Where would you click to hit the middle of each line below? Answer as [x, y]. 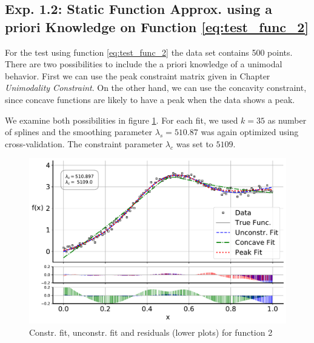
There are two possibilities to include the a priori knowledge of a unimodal [144, 64]
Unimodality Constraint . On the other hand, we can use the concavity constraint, [156, 88]
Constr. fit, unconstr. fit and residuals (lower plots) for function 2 [151, 332]
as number [287, 120]
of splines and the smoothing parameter [78, 132]
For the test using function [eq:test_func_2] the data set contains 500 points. [149, 52]
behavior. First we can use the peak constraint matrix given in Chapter [138, 75]
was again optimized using [250, 132]
